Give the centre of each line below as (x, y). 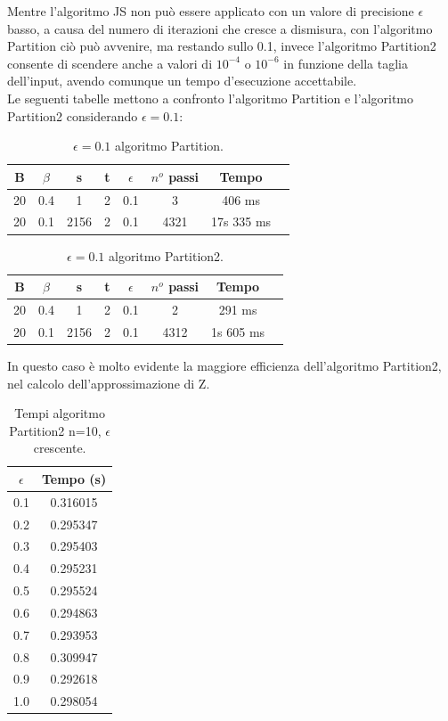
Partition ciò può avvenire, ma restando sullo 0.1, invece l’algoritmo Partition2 (222, 46)
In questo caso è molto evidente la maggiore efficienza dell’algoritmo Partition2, (224, 365)
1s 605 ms (238, 331)
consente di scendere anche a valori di (110, 63)
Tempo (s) (74, 478)
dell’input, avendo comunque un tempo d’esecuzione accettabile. (182, 81)
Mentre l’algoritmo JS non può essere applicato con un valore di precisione (211, 11)
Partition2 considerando (73, 115)
